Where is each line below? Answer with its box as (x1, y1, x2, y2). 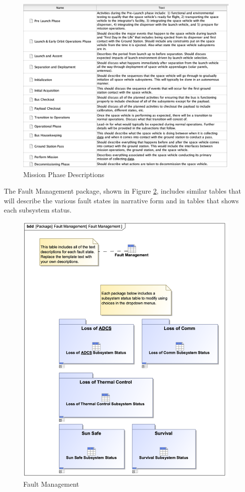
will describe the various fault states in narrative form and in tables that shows (4, 195, 239, 205)
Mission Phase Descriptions (23, 169, 105, 180)
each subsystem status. (4, 205, 72, 215)
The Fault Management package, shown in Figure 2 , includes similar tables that (4, 186, 242, 196)
